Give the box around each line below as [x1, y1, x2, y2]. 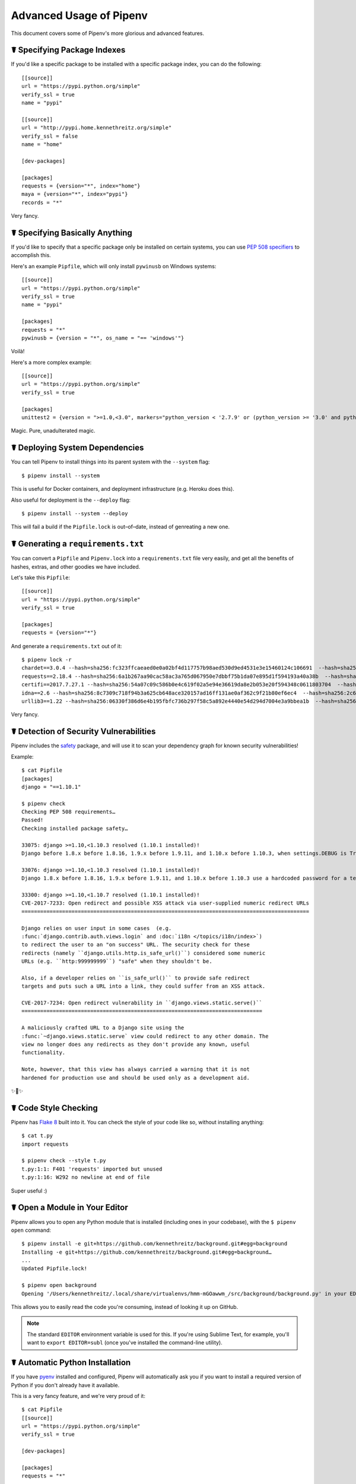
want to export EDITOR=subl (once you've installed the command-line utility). [27, 1339, 223, 1346]
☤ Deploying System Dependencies [11, 443, 144, 453]
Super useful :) [11, 1187, 47, 1194]
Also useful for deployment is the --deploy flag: [11, 496, 131, 503]
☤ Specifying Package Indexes [11, 45, 126, 55]
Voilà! [11, 348, 25, 355]
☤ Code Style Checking [11, 1103, 98, 1113]
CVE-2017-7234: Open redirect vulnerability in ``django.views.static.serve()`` [21, 1000, 263, 1006]
